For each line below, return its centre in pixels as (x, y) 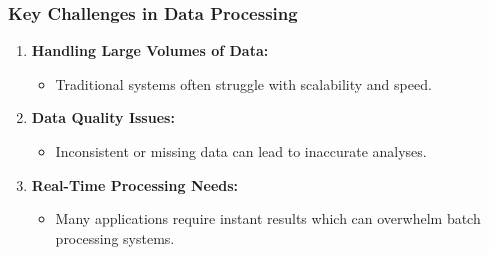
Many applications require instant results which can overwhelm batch (268, 218)
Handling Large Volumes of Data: (150, 50)
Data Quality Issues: (103, 117)
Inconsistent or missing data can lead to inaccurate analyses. (241, 151)
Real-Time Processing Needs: (135, 184)
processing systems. (115, 237)
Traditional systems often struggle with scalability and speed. (243, 83)
